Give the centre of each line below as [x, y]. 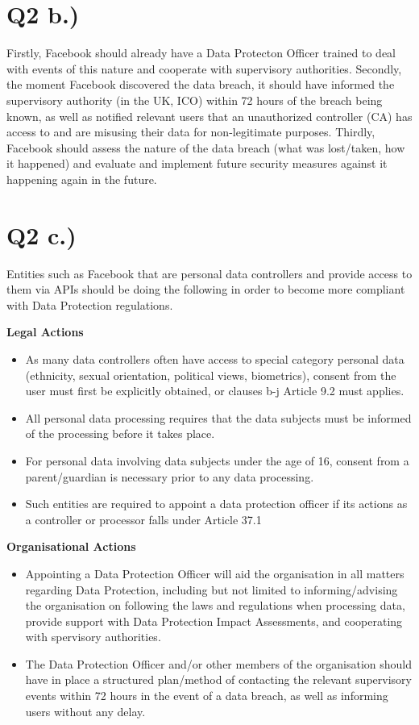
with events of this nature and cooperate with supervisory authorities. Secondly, [204, 68]
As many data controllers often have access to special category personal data [215, 358]
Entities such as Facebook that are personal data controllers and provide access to [209, 273]
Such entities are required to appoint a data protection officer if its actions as [216, 504]
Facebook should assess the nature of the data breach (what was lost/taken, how [206, 147]
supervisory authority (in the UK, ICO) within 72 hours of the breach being [195, 100]
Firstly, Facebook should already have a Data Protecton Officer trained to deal [201, 53]
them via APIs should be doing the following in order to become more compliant [206, 289]
